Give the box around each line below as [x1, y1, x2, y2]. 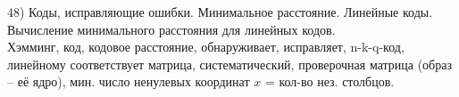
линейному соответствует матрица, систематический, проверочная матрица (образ [7, 54, 452, 73]
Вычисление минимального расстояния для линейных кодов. [7, 20, 336, 38]
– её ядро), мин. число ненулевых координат [7, 72, 250, 91]
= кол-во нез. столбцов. [264, 72, 395, 91]
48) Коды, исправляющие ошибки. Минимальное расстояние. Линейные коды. [7, 3, 433, 20]
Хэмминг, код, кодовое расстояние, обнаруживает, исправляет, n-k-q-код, [7, 37, 405, 56]
